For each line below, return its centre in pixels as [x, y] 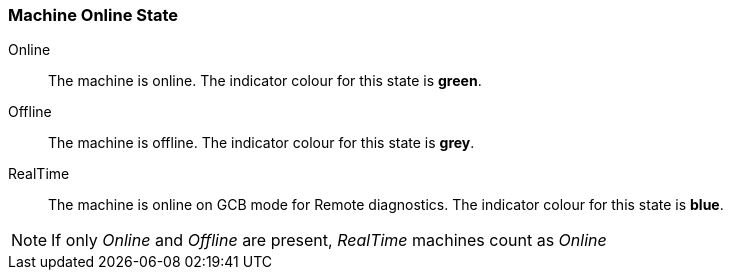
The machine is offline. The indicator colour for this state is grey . [261, 143]
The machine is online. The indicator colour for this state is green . [265, 81]
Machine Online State [93, 15]
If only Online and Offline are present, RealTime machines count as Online [329, 240]
